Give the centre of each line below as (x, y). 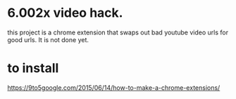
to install (33, 68)
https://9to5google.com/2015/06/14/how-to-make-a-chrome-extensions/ (114, 87)
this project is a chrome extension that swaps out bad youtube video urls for (118, 32)
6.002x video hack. (65, 13)
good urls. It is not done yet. (48, 39)
